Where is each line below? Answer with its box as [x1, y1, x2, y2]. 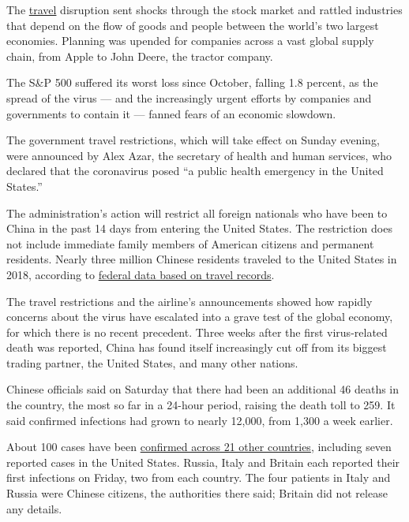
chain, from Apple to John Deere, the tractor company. [6, 47, 273, 64]
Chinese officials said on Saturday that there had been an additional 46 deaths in [6, 381, 400, 397]
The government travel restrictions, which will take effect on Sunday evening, [6, 132, 380, 148]
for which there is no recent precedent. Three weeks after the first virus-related [6, 323, 388, 340]
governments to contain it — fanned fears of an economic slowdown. [6, 105, 336, 121]
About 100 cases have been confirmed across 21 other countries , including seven [6, 438, 392, 455]
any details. [6, 500, 62, 516]
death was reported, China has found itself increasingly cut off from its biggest [6, 339, 387, 356]
